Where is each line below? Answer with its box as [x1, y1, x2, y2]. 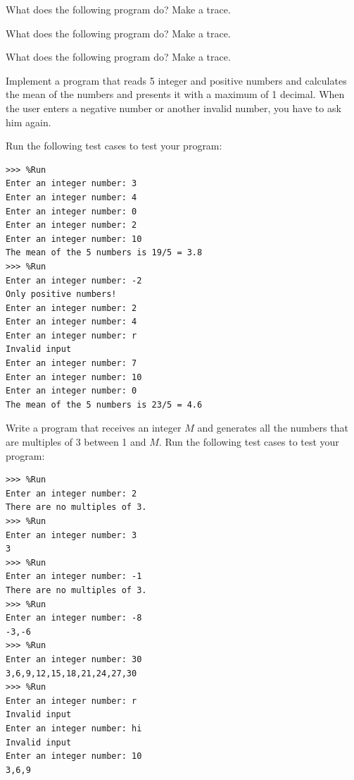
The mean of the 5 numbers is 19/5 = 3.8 [6, 248, 203, 258]
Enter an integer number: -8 [6, 613, 142, 623]
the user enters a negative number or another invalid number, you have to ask [6, 100, 341, 115]
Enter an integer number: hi [6, 723, 142, 733]
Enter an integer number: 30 [6, 654, 142, 664]
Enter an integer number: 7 [6, 358, 137, 369]
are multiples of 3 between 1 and [6, 434, 146, 449]
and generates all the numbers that [197, 420, 348, 435]
